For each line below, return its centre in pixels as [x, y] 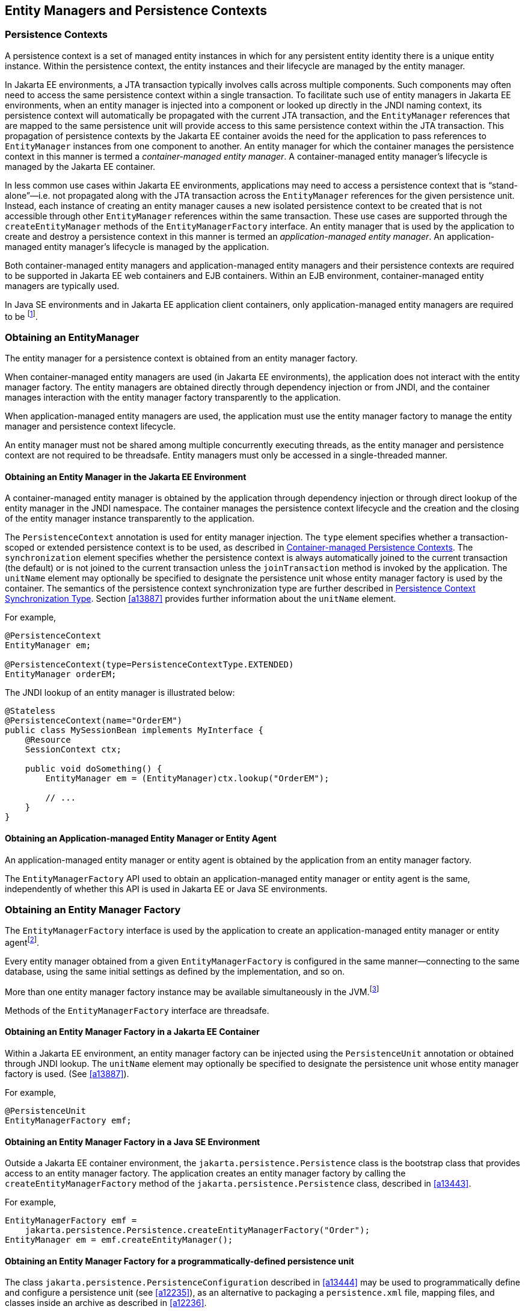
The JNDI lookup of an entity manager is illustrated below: [120, 693]
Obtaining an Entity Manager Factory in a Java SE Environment [133, 1142]
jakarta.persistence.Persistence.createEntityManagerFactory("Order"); [197, 1230]
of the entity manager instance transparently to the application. [130, 519]
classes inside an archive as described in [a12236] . [106, 1303]
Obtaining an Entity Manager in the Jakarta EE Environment [126, 476]
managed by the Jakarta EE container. [80, 166]
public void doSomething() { [94, 769]
